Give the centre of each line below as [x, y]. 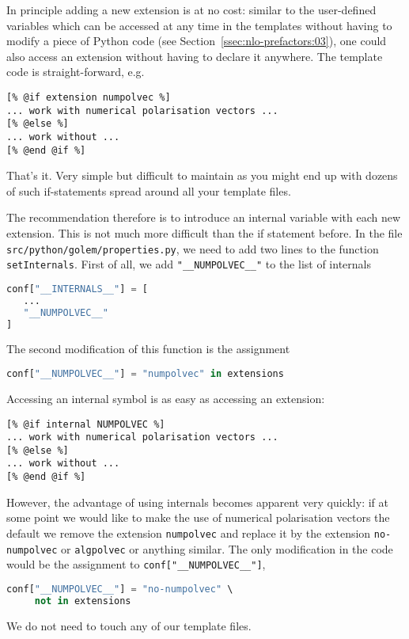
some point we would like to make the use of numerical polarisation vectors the [198, 517]
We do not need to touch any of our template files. [129, 625]
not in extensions [83, 601]
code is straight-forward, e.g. [76, 72]
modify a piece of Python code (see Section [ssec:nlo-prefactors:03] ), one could [197, 41]
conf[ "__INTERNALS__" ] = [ [78, 289]
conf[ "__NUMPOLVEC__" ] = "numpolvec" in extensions [145, 374]
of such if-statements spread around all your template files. [149, 190]
